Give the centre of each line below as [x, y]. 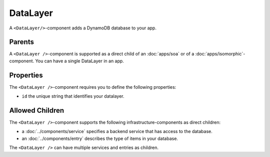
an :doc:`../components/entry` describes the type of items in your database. [100, 138]
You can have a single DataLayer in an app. [80, 61]
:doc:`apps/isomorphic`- [220, 54]
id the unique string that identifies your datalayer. [73, 96]
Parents [22, 42]
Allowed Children [37, 110]
